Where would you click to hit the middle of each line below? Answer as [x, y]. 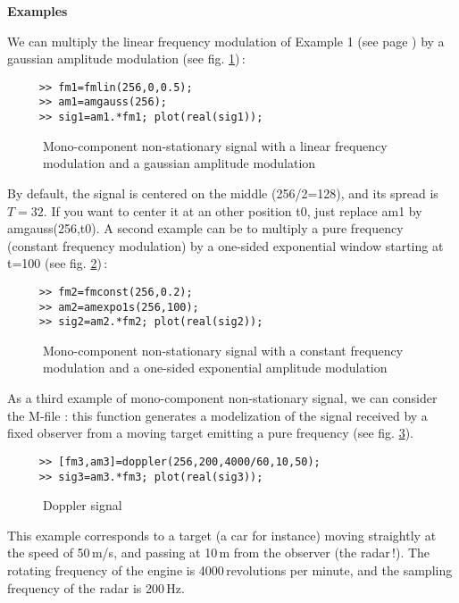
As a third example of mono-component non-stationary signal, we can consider [222, 398]
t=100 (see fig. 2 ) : [58, 263]
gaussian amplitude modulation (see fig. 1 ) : [126, 59]
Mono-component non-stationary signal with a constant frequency [223, 350]
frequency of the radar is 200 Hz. [96, 587]
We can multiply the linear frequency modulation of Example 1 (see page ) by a [226, 41]
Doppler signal [83, 505]
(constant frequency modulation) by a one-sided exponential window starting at [225, 245]
